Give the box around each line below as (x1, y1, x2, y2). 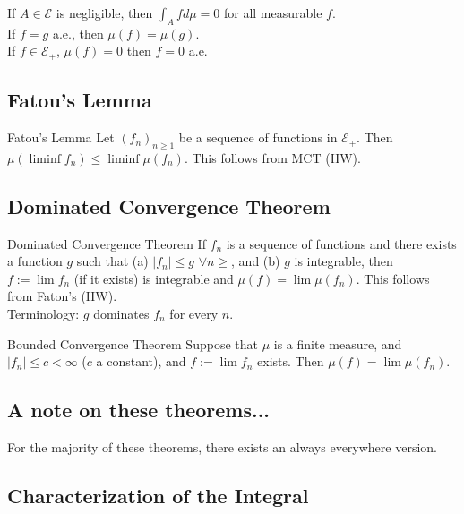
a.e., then (52, 23, 104, 42)
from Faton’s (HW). (7, 287, 117, 305)
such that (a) (76, 252, 149, 270)
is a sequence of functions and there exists (226, 234, 457, 253)
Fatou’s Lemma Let (7, 128, 115, 147)
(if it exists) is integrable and (73, 269, 234, 287)
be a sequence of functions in (178, 128, 338, 147)
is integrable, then (294, 252, 393, 270)
